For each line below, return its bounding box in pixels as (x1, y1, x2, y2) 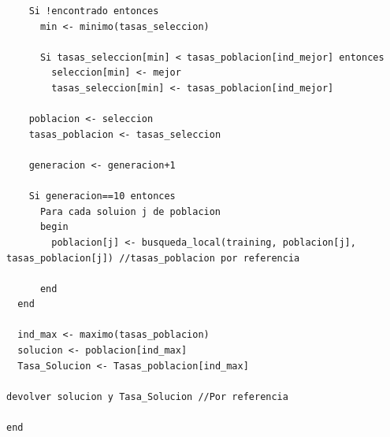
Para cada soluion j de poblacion (39, 206, 221, 217)
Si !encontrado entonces (28, 6, 159, 17)
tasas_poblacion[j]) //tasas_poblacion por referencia (6, 252, 300, 264)
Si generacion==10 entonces (28, 191, 176, 202)
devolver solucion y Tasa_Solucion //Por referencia (6, 391, 288, 402)
